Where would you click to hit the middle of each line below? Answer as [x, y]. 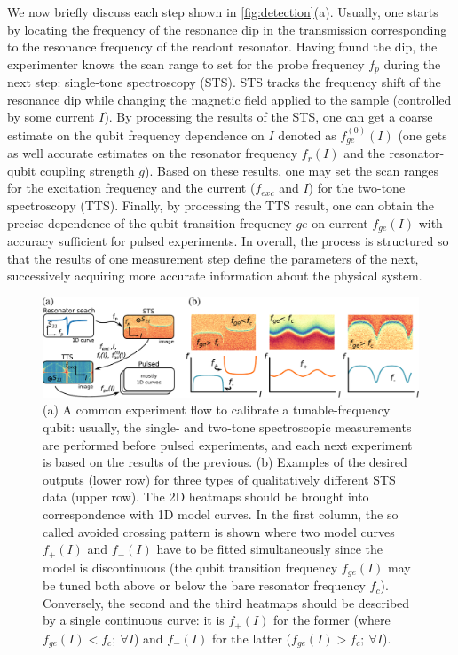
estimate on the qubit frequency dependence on [136, 134]
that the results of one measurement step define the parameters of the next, [213, 258]
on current [340, 222]
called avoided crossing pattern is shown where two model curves [219, 531]
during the [412, 63]
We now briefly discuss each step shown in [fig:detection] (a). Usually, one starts [223, 12]
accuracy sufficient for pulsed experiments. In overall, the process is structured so [228, 241]
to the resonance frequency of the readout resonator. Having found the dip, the [222, 47]
